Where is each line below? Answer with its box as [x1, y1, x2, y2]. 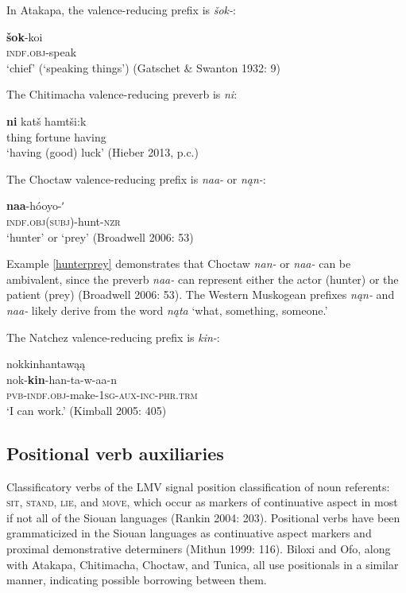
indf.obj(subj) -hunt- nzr [6, 212, 121, 229]
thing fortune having [6, 128, 106, 145]
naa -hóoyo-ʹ [6, 197, 64, 214]
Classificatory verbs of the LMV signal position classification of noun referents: [6, 478, 390, 494]
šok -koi [6, 28, 43, 45]
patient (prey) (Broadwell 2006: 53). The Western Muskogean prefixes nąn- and [6, 286, 395, 303]
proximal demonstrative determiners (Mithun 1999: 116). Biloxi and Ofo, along [6, 541, 391, 557]
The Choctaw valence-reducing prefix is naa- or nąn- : [6, 170, 266, 187]
